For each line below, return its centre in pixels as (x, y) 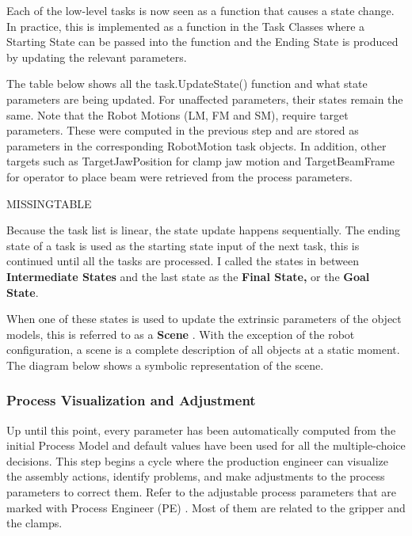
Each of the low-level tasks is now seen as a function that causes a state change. (200, 10)
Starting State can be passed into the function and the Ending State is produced (202, 42)
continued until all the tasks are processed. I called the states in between (183, 261)
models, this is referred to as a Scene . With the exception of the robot (181, 334)
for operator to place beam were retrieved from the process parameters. (179, 176)
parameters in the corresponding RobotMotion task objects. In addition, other (196, 145)
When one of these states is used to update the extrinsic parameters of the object (204, 319)
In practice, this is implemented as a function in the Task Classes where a (186, 26)
